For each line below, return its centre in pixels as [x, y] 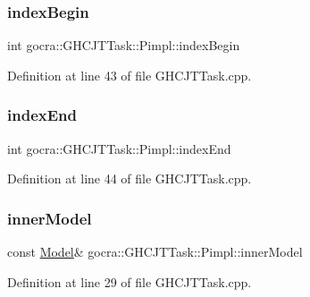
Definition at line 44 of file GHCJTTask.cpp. [130, 178]
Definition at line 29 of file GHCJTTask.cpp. [130, 281]
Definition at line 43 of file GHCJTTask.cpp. [130, 75]
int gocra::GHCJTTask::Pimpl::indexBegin [124, 45]
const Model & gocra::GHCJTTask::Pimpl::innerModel [155, 252]
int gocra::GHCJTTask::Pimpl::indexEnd [119, 148]
